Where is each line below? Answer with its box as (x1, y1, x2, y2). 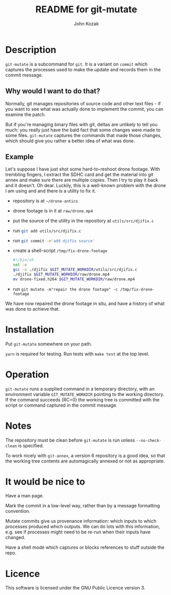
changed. (5, 534, 26, 541)
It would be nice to (5, 476, 85, 487)
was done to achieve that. (5, 305, 60, 312)
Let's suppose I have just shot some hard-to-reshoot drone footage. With (5, 166, 160, 172)
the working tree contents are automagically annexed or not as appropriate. (5, 458, 165, 464)
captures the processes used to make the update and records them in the (5, 66, 161, 72)
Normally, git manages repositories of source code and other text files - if (5, 100, 161, 106)
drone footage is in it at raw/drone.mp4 (12, 208, 93, 214)
